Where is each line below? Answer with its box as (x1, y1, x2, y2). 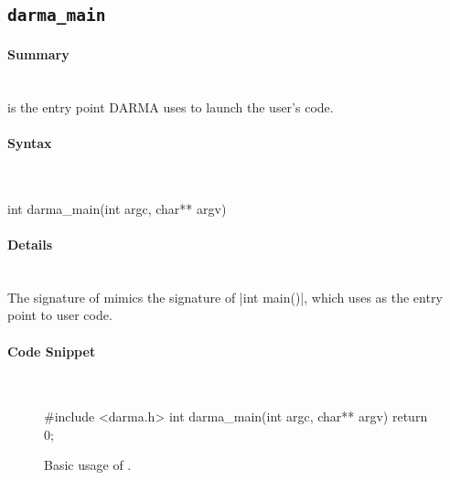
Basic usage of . (44, 455, 132, 475)
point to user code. (7, 305, 112, 325)
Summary (7, 44, 70, 63)
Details (7, 234, 53, 253)
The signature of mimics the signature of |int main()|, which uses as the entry (7, 287, 443, 306)
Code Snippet (7, 341, 96, 360)
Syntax (7, 133, 52, 152)
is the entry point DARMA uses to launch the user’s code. (7, 97, 334, 116)
